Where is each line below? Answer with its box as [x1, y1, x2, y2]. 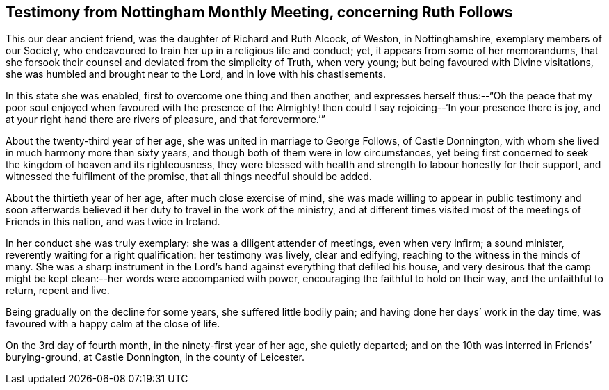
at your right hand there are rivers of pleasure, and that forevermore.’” [6, 113, 325, 126]
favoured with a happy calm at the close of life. [6, 318, 220, 330]
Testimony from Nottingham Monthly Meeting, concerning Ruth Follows [6, 3, 513, 21]
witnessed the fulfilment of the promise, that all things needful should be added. [6, 170, 372, 183]
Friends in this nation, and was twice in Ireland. [6, 216, 220, 228]
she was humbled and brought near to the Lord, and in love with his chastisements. [6, 68, 387, 81]
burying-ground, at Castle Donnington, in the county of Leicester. [6, 351, 305, 364]
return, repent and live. [6, 284, 110, 297]
